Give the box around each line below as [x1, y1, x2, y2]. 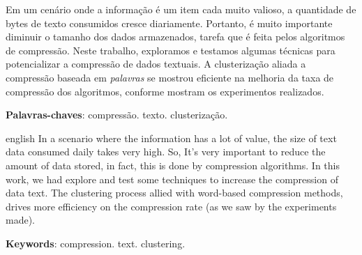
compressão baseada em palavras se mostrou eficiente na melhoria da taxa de [6, 70, 334, 84]
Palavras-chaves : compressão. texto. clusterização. [6, 107, 228, 122]
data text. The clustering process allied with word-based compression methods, [6, 185, 343, 200]
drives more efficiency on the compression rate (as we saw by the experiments [6, 199, 337, 213]
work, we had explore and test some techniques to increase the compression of [6, 171, 338, 186]
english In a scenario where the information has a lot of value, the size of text [6, 130, 337, 145]
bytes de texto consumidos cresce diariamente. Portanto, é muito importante [6, 15, 333, 30]
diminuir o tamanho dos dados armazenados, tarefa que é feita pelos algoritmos [6, 29, 345, 44]
